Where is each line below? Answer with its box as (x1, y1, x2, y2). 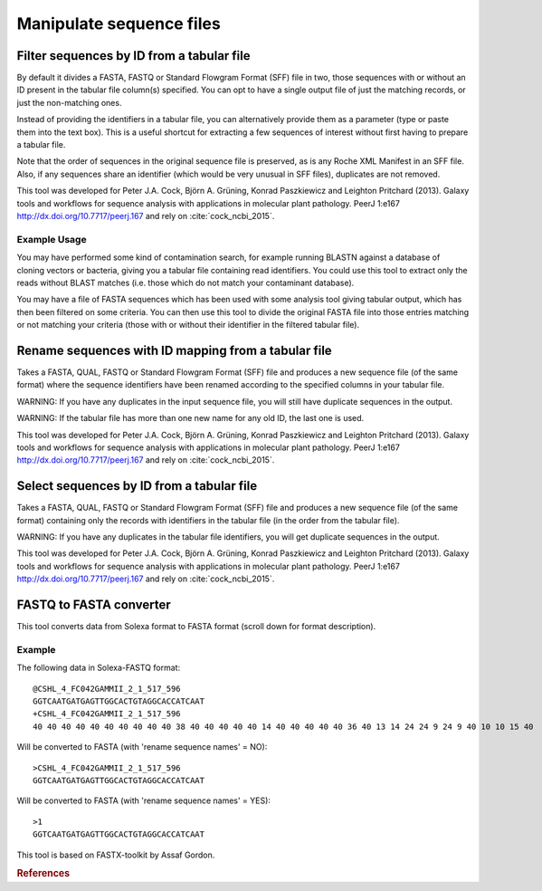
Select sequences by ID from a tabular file (16, 478, 258, 493)
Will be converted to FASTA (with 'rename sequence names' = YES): (16, 795, 271, 806)
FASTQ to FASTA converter (16, 597, 171, 612)
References (16, 867, 71, 880)
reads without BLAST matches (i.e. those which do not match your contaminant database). (16, 277, 355, 288)
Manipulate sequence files (16, 14, 221, 34)
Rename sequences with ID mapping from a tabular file (16, 342, 332, 358)
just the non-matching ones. (16, 97, 122, 108)
